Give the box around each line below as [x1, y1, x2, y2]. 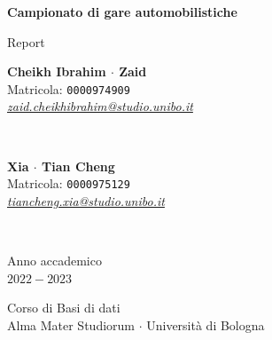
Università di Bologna [146, 315, 265, 334]
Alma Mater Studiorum [7, 315, 135, 334]
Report [7, 32, 45, 51]
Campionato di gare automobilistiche [7, 3, 237, 20]
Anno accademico [7, 251, 102, 270]
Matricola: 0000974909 [7, 79, 130, 98]
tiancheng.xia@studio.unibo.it [7, 191, 165, 210]
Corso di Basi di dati [7, 298, 120, 317]
